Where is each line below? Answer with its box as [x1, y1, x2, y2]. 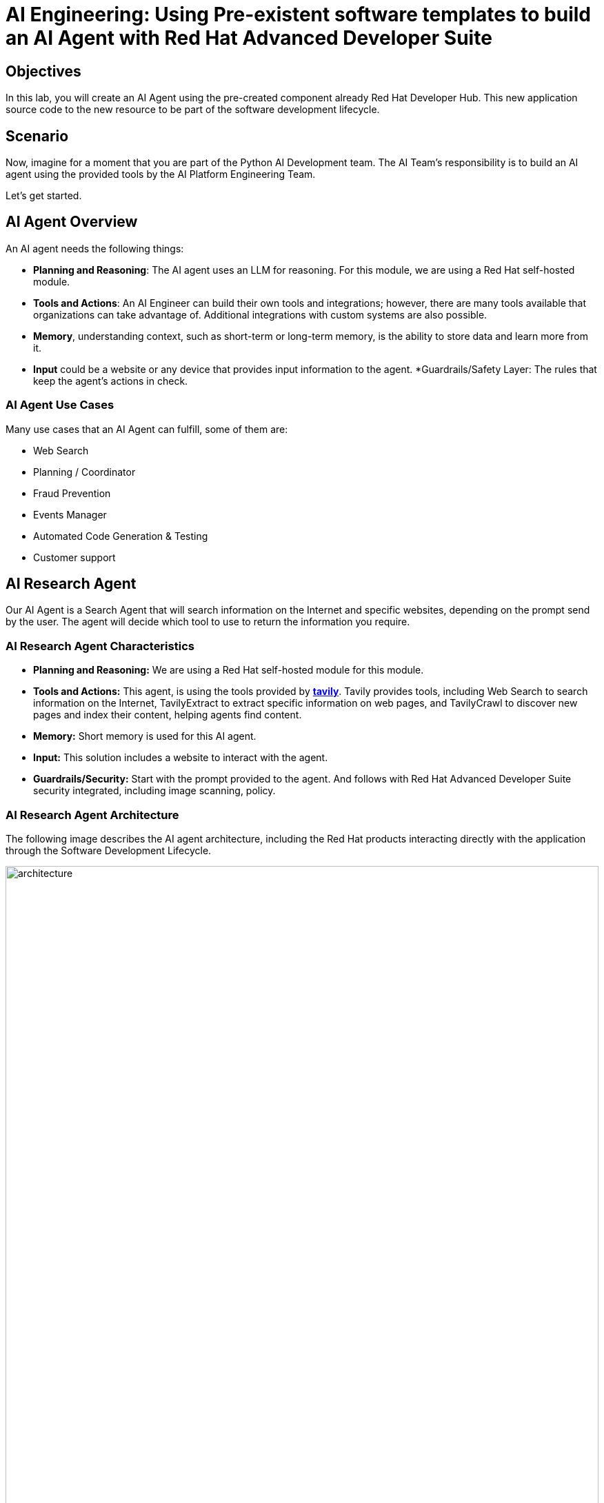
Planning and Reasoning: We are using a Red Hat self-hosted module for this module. [33, 664, 424, 676]
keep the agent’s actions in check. [33, 374, 188, 387]
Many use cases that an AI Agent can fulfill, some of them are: [6, 423, 288, 435]
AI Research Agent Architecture [6, 807, 179, 822]
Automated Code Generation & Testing [33, 529, 208, 542]
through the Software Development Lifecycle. [6, 844, 212, 856]
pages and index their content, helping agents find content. [33, 709, 302, 721]
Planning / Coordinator [33, 465, 136, 478]
